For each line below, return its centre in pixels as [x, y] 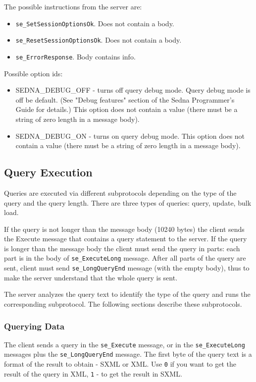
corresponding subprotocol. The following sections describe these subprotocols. [123, 303]
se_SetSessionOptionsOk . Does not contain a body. [95, 23]
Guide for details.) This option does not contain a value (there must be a [127, 109]
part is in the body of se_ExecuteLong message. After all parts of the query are [125, 258]
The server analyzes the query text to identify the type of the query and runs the [127, 294]
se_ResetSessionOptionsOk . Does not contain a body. [99, 40]
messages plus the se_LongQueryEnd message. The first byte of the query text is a [128, 354]
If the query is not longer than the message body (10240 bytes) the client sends [124, 229]
